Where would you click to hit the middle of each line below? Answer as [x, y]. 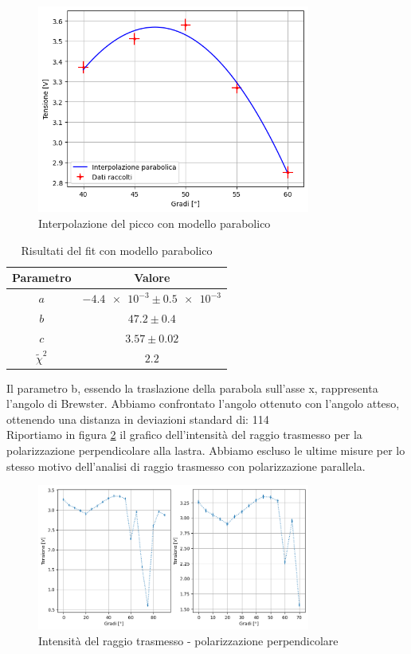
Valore [152, 278]
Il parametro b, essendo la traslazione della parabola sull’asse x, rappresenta [192, 388]
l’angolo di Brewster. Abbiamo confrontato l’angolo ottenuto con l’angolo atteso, [203, 403]
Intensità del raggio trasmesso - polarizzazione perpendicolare [188, 640]
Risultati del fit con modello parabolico [117, 250]
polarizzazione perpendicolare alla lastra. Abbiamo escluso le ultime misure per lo [206, 450]
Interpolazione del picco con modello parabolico [155, 223]
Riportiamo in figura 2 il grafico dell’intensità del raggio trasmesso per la [184, 435]
